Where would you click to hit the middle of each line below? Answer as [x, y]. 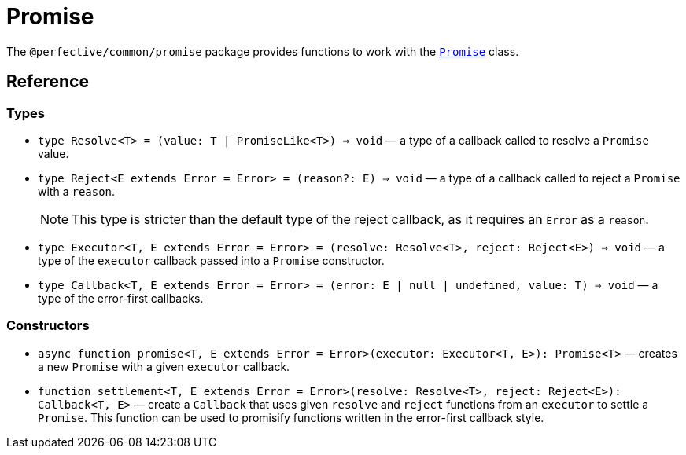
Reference [48, 82]
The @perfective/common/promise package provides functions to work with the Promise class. [263, 51]
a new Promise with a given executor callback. [164, 366]
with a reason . [77, 191]
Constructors [48, 326]
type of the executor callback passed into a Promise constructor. [211, 260]
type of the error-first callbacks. [121, 298]
